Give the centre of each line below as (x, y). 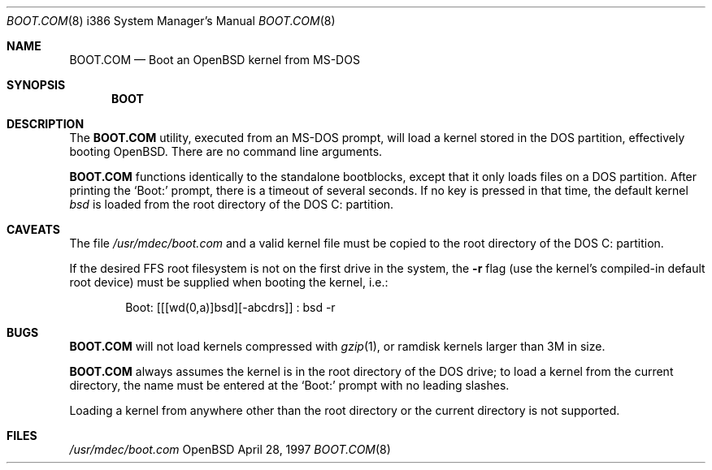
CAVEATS (33, 229)
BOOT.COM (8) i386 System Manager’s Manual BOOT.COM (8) (171, 21)
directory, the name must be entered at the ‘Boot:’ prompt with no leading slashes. (289, 385)
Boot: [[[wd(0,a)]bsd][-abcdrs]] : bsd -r (230, 307)
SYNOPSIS (36, 85)
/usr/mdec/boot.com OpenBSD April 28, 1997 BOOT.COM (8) (230, 449)
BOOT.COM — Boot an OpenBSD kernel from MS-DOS (215, 60)
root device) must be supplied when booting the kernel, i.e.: (229, 282)
